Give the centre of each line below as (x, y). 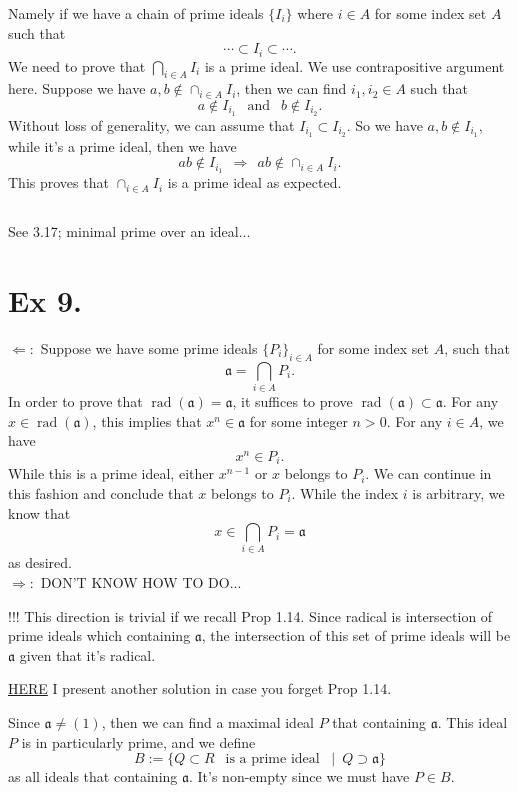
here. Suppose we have (77, 88)
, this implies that (147, 420)
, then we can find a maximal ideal (208, 722)
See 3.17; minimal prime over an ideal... (129, 231)
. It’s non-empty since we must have (299, 776)
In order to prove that (75, 401)
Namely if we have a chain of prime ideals (136, 13)
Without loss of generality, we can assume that (151, 124)
